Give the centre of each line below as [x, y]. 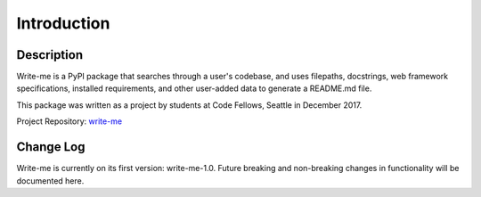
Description [50, 55]
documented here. [50, 181]
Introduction [63, 23]
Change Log [51, 147]
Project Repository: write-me [69, 121]
